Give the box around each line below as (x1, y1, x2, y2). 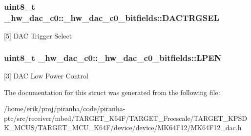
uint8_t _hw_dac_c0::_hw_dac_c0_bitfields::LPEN (4, 51, 222, 63)
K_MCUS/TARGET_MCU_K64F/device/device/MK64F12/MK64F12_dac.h (4, 122, 242, 133)
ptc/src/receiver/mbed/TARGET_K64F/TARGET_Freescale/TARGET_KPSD (4, 113, 247, 123)
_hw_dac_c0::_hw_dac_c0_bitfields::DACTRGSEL (4, 11, 219, 23)
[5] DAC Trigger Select (4, 31, 72, 41)
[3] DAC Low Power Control (4, 70, 88, 80)
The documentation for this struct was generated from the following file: (4, 87, 220, 97)
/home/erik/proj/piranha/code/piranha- (4, 103, 125, 114)
